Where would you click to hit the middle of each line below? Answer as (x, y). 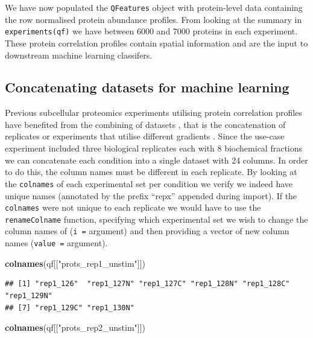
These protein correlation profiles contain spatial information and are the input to (156, 43)
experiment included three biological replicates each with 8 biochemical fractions (154, 148)
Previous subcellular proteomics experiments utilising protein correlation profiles (153, 113)
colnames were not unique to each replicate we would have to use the (133, 207)
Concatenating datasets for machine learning (147, 87)
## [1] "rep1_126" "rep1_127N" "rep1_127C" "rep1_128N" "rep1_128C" (147, 284)
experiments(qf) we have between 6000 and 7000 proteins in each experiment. (151, 31)
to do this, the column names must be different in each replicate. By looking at (151, 172)
